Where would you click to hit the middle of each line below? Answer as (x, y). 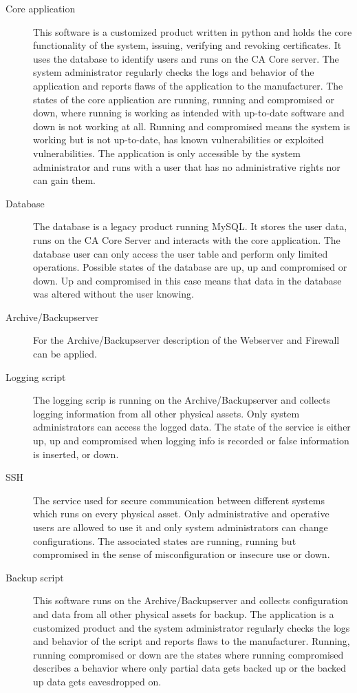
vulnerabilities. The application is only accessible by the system (167, 153)
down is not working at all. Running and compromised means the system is (192, 126)
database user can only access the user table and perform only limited (181, 253)
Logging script (36, 376)
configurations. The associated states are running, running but (165, 540)
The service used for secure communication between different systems (179, 500)
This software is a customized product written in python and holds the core (193, 31)
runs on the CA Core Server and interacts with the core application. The (187, 239)
